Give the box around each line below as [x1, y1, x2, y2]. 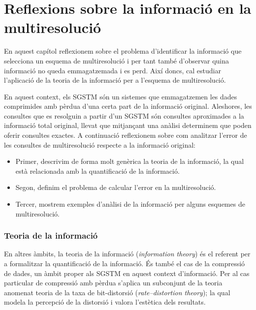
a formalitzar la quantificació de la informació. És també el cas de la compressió [4, 258, 245, 269]
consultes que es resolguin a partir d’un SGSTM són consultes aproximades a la [4, 110, 244, 121]
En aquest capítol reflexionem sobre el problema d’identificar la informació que [4, 46, 242, 56]
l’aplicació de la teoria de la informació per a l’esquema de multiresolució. [4, 75, 226, 85]
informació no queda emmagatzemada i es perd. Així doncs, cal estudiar [4, 65, 221, 75]
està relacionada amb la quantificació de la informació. [15, 165, 180, 176]
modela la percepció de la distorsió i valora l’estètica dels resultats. [4, 297, 206, 307]
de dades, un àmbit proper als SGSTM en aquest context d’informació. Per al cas [4, 268, 250, 278]
